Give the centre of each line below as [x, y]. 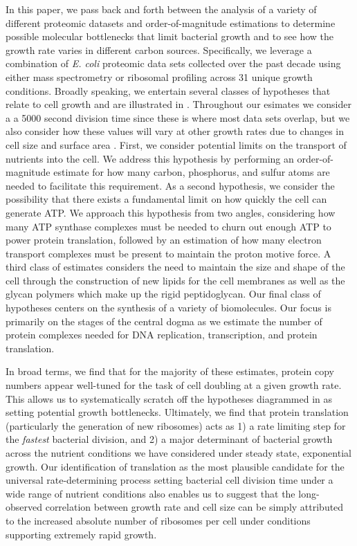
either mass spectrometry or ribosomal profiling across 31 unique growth [159, 76]
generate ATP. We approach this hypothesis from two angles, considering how [171, 212]
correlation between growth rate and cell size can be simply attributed [194, 507]
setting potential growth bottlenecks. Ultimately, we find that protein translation [177, 412]
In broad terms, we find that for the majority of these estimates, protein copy [170, 371]
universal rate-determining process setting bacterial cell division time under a [170, 480]
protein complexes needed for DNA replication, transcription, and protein [162, 335]
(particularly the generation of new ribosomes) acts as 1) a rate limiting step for [176, 425]
